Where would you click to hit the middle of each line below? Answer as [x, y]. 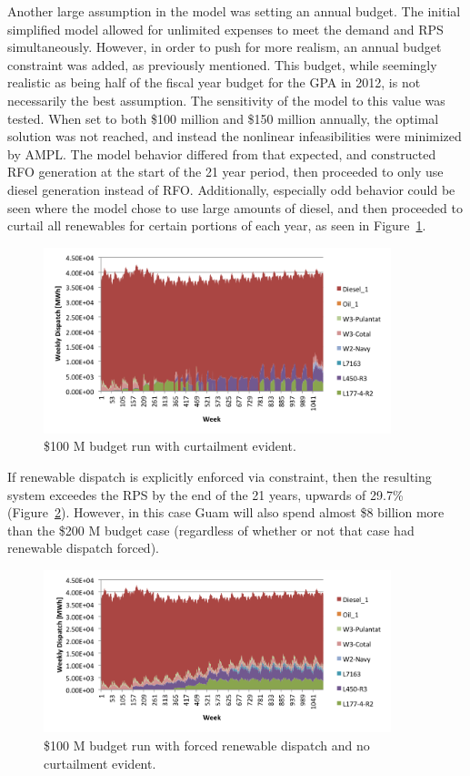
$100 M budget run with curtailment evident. [170, 446]
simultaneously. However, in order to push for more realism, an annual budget [225, 47]
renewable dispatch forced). [83, 548]
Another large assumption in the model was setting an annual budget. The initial [234, 11]
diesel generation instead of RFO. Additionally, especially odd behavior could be [231, 189]
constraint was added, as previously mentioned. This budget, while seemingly [222, 64]
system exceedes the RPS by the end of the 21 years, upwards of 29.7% [205, 494]
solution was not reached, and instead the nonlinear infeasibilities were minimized [235, 136]
